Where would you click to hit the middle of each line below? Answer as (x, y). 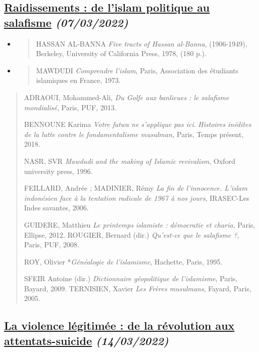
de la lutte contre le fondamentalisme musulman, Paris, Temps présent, (134, 134)
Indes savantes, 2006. (56, 208)
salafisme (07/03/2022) (66, 22)
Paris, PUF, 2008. (52, 245)
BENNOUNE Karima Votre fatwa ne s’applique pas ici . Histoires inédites (138, 124)
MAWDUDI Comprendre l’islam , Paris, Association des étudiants (137, 70)
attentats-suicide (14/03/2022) (87, 340)
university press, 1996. (58, 171)
